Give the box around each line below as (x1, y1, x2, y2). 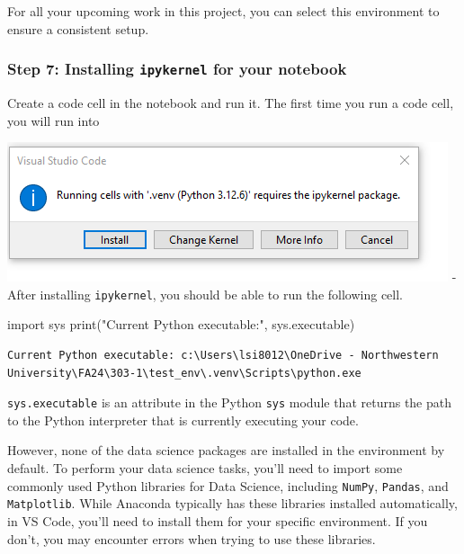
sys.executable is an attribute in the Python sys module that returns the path (7, 393, 452, 412)
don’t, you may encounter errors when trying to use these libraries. (7, 529, 376, 548)
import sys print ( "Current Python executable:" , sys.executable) (7, 315, 355, 334)
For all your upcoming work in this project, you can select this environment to (7, 2, 440, 20)
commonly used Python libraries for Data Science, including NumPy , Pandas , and (7, 476, 449, 495)
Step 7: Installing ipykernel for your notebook (7, 58, 347, 80)
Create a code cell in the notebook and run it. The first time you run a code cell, (7, 93, 454, 112)
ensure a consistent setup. (7, 19, 149, 38)
